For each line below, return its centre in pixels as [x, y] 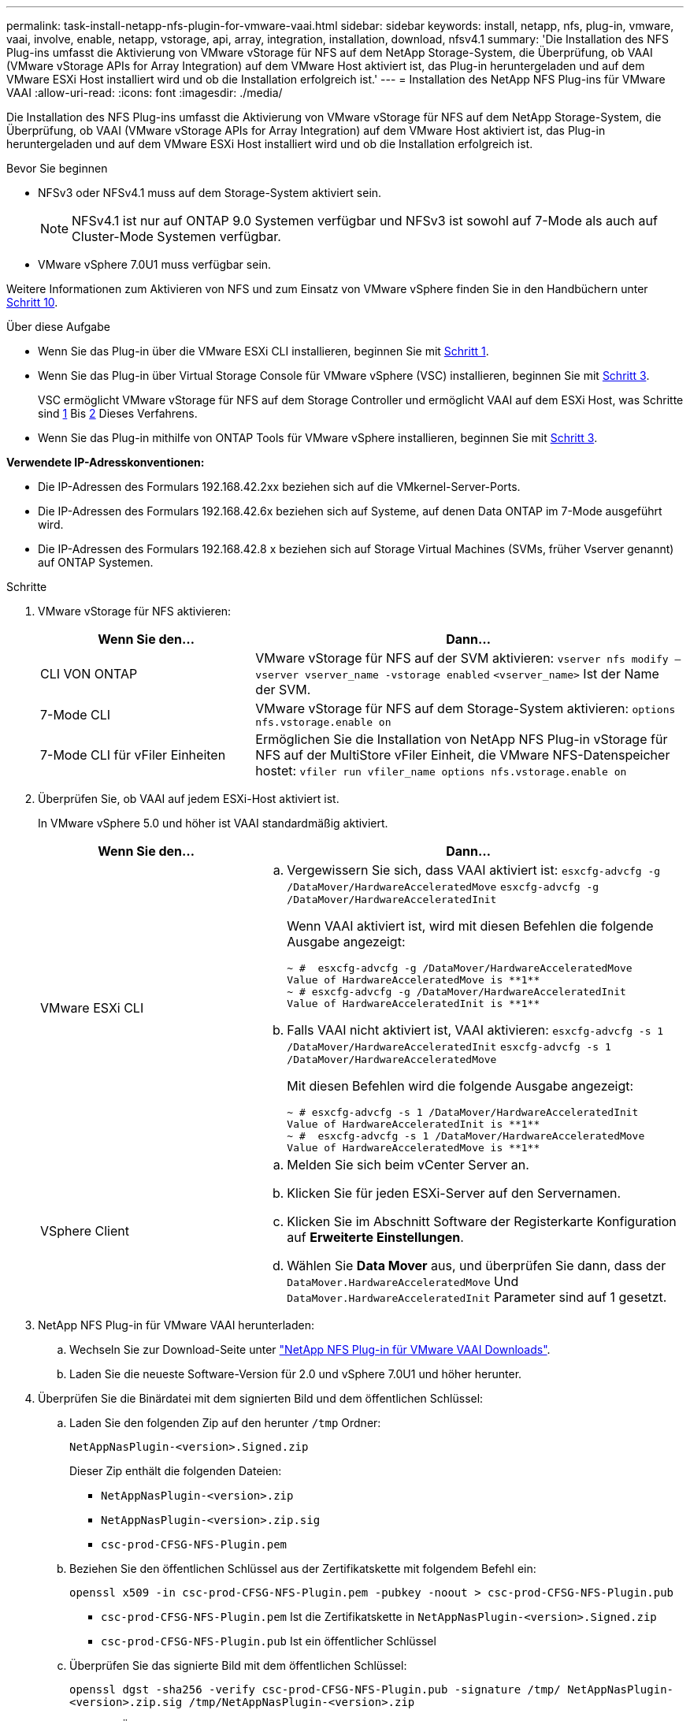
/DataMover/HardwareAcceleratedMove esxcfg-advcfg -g [443, 887]
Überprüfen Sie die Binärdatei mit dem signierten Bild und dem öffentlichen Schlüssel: [261, 1398]
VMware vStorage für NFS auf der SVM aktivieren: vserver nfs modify [462, 658]
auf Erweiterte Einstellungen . [375, 1237]
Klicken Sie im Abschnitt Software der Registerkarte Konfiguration [482, 1221]
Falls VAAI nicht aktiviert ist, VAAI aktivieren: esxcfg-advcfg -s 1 [475, 1030]
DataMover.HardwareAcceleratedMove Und [403, 1281]
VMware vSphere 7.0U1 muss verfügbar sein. [155, 264]
